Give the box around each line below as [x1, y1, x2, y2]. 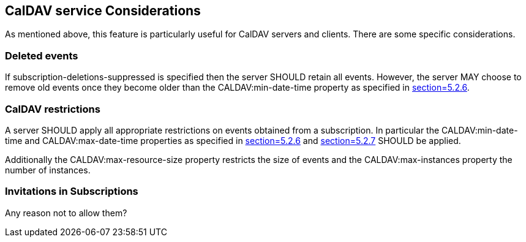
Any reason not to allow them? [5, 207, 127, 218]
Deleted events [5, 49, 78, 62]
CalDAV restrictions [5, 102, 100, 115]
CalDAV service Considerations [5, 3, 201, 18]
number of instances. [5, 164, 91, 175]
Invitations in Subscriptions [5, 185, 138, 198]
